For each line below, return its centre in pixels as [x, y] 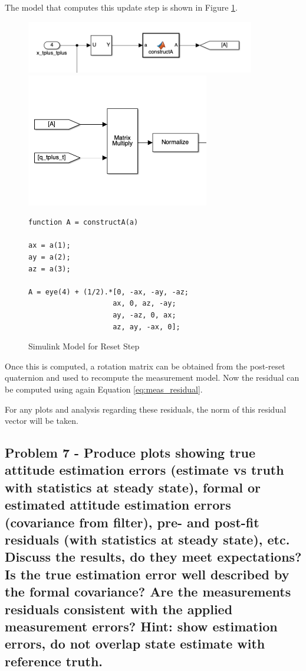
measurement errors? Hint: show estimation [141, 626]
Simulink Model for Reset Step [84, 346]
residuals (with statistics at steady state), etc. [147, 539]
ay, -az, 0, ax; [144, 315]
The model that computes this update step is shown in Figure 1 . [121, 7]
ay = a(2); [50, 257]
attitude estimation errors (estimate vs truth [144, 470]
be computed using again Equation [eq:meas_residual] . [104, 389]
